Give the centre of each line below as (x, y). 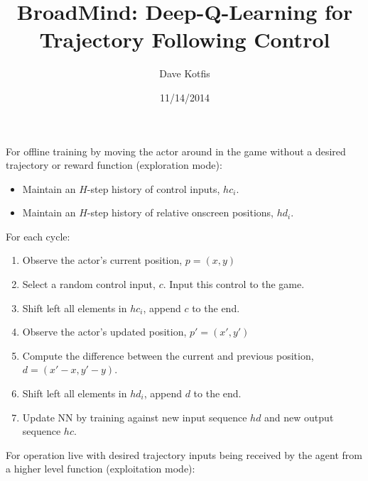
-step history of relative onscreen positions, (180, 212)
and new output (299, 417)
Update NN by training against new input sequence (135, 417)
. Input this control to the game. (234, 284)
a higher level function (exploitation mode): (101, 469)
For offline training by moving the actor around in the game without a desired (176, 151)
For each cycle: (38, 236)
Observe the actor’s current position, (102, 260)
